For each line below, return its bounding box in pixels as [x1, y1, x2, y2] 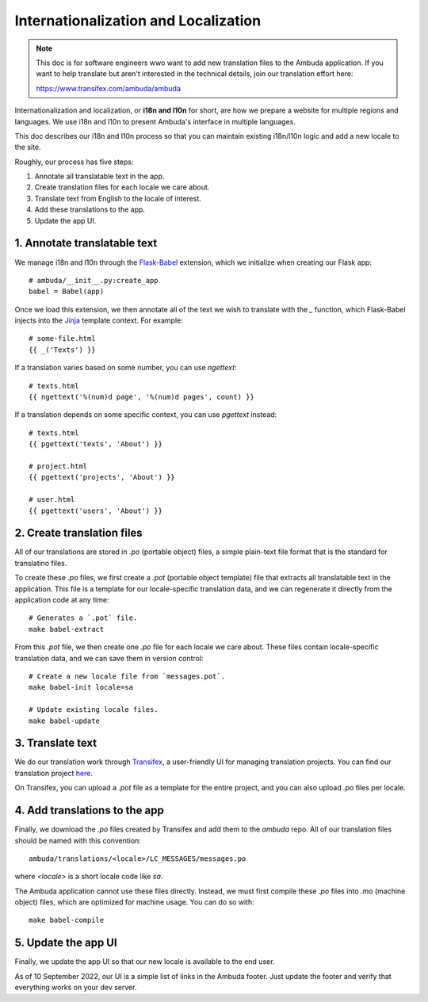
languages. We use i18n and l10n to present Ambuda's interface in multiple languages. [14, 117, 296, 126]
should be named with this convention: [14, 836, 142, 845]
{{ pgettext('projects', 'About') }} [29, 472, 176, 482]
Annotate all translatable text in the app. [34, 171, 165, 182]
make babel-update [29, 716, 101, 725]
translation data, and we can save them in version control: [14, 653, 204, 663]
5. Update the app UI [14, 936, 118, 950]
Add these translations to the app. [34, 205, 146, 214]
